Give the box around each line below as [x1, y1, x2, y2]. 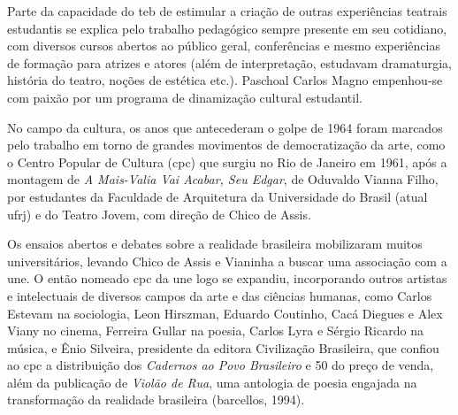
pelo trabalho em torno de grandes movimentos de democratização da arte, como [7, 135, 446, 154]
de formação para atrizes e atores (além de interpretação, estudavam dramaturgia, [7, 53, 452, 72]
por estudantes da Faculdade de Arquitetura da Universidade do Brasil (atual [7, 187, 428, 205]
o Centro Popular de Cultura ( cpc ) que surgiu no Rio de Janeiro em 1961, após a [7, 152, 447, 171]
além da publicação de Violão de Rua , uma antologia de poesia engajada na [7, 373, 417, 391]
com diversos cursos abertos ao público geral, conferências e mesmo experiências [7, 36, 440, 55]
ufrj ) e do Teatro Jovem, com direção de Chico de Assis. [7, 204, 311, 223]
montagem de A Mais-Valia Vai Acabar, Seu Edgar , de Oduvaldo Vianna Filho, [7, 170, 439, 188]
